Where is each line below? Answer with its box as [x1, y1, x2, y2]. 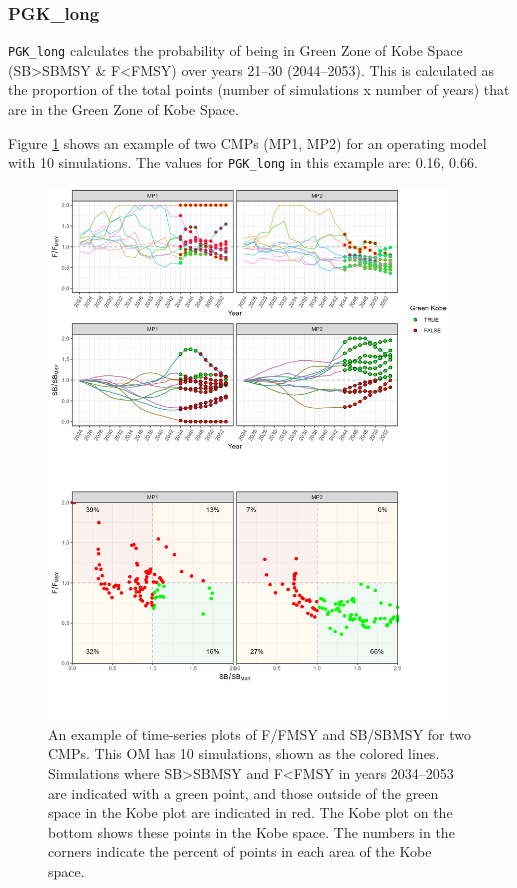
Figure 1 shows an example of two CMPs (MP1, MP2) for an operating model [8, 132, 487, 153]
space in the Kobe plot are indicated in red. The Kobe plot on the [48, 802, 453, 823]
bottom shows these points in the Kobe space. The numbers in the [48, 821, 455, 842]
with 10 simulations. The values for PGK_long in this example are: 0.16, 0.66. [8, 152, 478, 173]
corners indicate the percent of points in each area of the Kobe [48, 841, 432, 862]
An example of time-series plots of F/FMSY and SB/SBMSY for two [48, 723, 472, 744]
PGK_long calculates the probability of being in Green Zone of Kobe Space [8, 40, 463, 61]
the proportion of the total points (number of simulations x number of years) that [8, 79, 510, 100]
